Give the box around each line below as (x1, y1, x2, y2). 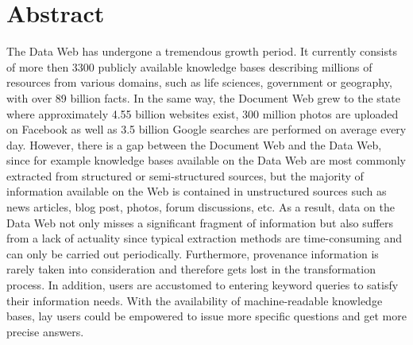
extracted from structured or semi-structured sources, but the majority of (6, 167, 364, 184)
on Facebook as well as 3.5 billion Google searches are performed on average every (6, 121, 407, 138)
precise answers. (6, 323, 84, 339)
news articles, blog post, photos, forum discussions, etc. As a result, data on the (6, 199, 395, 215)
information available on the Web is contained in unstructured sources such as (6, 183, 387, 200)
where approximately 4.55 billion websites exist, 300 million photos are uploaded (6, 105, 399, 122)
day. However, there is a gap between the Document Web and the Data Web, (6, 136, 382, 153)
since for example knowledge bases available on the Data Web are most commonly (6, 152, 406, 169)
